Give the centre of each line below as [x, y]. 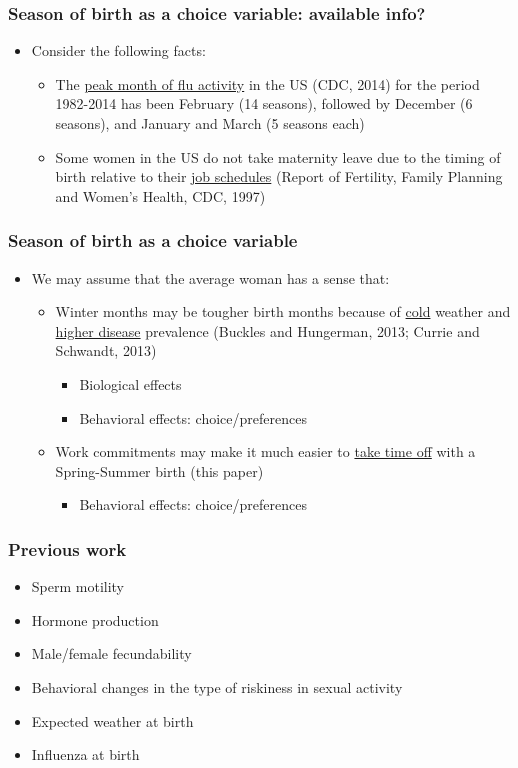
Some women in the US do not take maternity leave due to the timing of [278, 156]
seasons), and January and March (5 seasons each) [210, 123]
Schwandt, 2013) [106, 350]
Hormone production [95, 619]
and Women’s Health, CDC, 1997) [160, 195]
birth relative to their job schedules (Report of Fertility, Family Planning [279, 176]
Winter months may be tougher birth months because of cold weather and [283, 311]
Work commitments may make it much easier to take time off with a [265, 451]
